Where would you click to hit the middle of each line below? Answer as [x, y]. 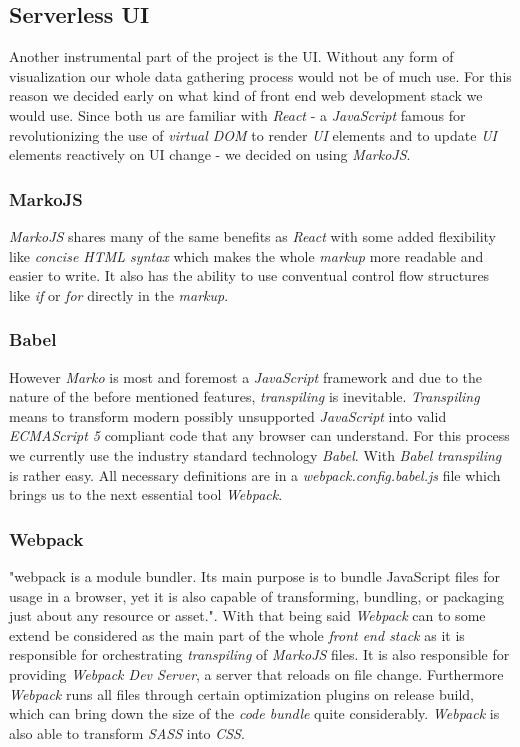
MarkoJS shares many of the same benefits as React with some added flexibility [252, 235]
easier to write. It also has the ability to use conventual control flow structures [249, 275]
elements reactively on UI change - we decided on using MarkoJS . [210, 154]
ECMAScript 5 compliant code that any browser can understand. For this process [259, 435]
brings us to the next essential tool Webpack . [146, 494]
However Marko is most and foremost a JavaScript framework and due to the [246, 376]
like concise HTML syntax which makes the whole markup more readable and [246, 255]
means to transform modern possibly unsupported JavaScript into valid [228, 415]
